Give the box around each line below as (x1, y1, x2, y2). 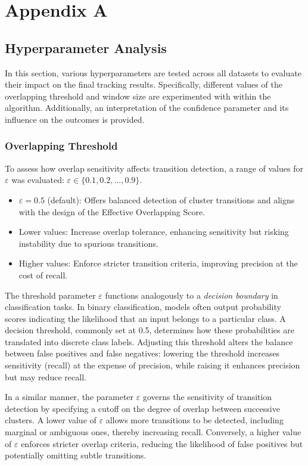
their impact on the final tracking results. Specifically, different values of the (5, 78, 282, 91)
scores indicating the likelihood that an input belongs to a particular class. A (5, 312, 286, 324)
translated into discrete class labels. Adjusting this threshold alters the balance (5, 335, 293, 348)
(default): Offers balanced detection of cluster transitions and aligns (47, 193, 295, 206)
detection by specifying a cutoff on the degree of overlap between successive (5, 402, 280, 414)
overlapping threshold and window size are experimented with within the (5, 89, 271, 102)
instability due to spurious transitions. (18, 237, 158, 249)
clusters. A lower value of (5, 414, 97, 426)
